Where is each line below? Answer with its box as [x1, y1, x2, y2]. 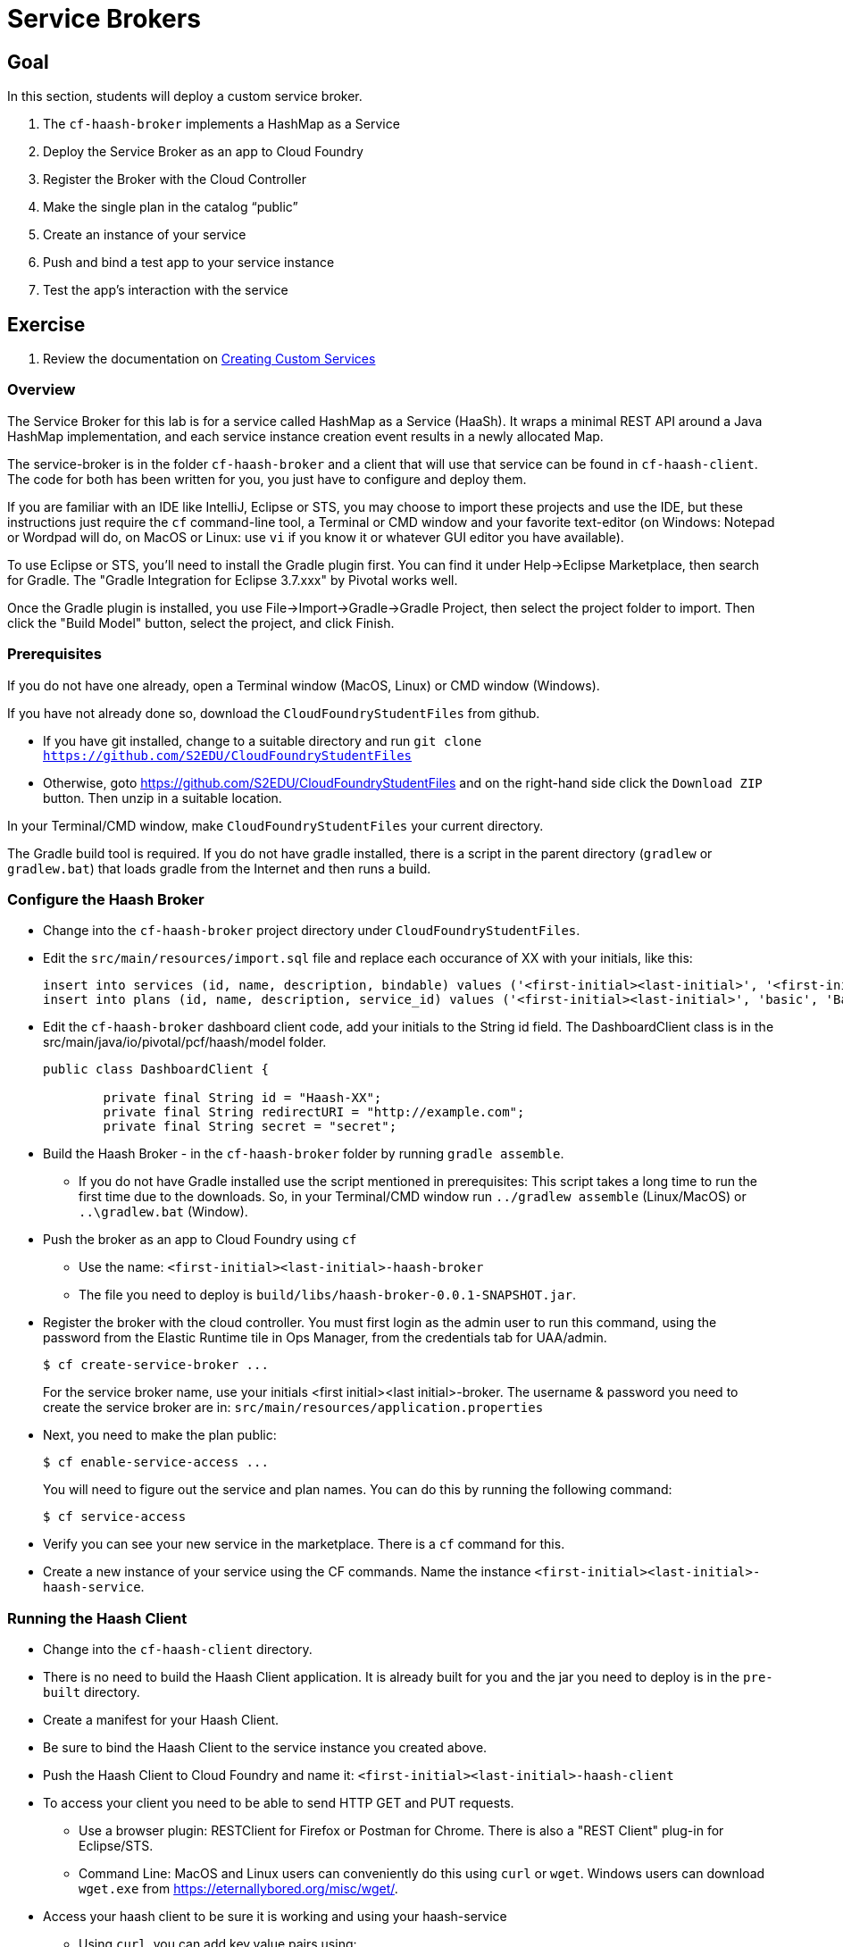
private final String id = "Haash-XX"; [103, 1090, 382, 1106]
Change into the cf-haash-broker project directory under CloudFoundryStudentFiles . [43, 923, 580, 939]
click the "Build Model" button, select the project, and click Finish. [7, 614, 395, 631]
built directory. [43, 1684, 140, 1700]
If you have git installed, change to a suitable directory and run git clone [43, 732, 482, 748]
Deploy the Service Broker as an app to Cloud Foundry [43, 144, 363, 160]
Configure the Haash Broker [7, 890, 204, 908]
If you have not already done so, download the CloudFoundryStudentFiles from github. [7, 705, 540, 721]
